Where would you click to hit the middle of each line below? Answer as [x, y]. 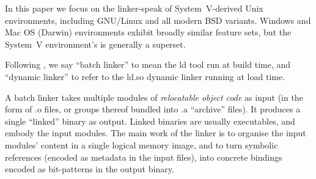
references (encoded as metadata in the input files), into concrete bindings [144, 157]
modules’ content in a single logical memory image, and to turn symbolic [141, 144]
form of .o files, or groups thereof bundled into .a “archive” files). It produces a [153, 109]
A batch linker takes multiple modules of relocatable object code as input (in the [154, 97]
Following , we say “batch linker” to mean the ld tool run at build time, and [148, 64]
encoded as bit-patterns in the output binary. [90, 169]
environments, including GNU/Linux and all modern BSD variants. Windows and [158, 20]
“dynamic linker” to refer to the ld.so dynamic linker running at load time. [145, 76]
